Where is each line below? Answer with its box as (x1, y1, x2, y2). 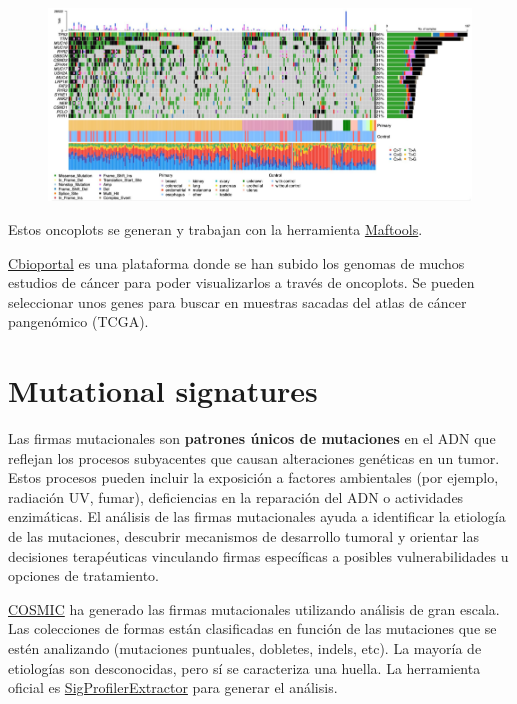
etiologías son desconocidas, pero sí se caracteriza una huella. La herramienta (8, 657, 481, 678)
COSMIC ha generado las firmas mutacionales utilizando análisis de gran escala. (8, 598, 500, 619)
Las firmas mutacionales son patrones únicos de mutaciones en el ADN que (8, 428, 496, 449)
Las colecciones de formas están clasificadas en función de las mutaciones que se (8, 618, 497, 639)
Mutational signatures (8, 370, 318, 411)
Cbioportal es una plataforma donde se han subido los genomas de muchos (8, 252, 465, 273)
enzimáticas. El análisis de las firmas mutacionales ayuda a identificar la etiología (8, 506, 506, 527)
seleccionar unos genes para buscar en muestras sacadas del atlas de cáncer (8, 291, 467, 312)
